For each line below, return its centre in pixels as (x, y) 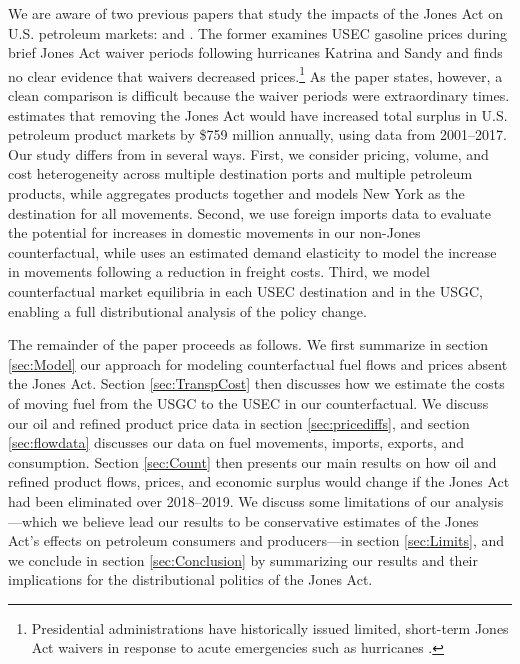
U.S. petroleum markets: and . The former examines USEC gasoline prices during (257, 32)
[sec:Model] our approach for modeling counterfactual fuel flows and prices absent (258, 363)
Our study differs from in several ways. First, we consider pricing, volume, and (248, 153)
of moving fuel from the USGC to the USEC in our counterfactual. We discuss (248, 402)
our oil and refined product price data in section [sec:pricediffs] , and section (239, 422)
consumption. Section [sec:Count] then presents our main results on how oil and (252, 461)
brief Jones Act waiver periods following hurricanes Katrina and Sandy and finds (255, 52)
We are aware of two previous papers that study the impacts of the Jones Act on (255, 13)
